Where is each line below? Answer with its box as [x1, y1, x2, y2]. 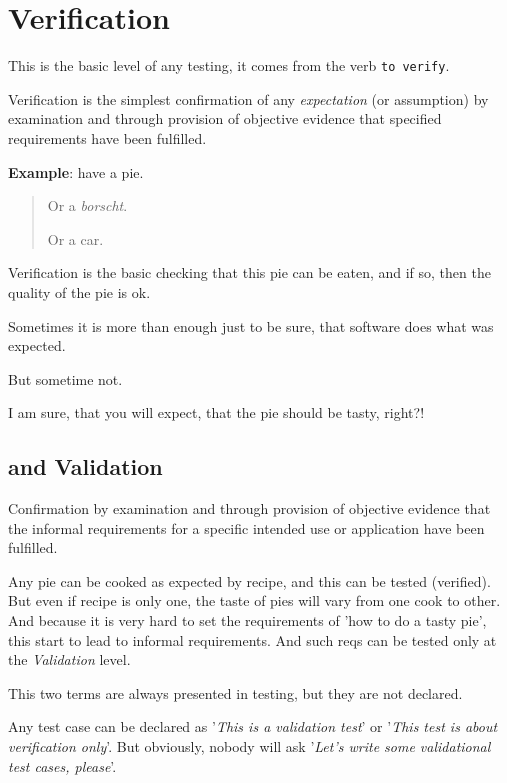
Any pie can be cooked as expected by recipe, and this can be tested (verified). [8, 570, 491, 591]
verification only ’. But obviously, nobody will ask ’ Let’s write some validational [8, 736, 491, 757]
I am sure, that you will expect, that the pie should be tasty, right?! [8, 402, 425, 423]
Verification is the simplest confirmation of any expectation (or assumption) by [8, 88, 489, 109]
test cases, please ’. [8, 755, 117, 776]
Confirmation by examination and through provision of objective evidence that [8, 498, 491, 519]
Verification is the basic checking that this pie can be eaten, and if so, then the [8, 262, 491, 283]
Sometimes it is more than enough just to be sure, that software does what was [8, 315, 494, 336]
